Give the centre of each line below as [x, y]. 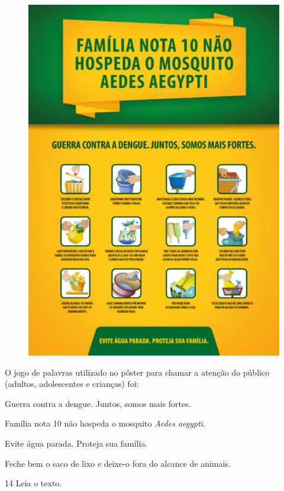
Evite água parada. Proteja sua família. [76, 443]
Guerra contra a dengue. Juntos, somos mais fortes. [98, 403]
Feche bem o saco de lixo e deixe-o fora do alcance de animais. [118, 463]
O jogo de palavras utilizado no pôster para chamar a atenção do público [137, 372]
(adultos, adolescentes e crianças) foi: [72, 384]
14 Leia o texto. [33, 483]
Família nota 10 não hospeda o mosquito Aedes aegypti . [105, 423]
